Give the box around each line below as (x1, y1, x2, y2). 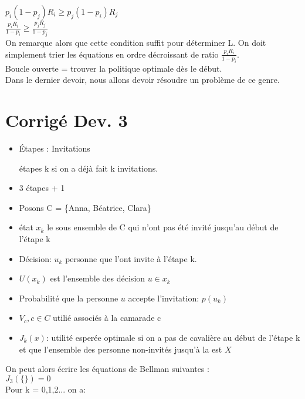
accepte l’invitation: (128, 291, 199, 304)
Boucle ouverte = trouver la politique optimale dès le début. (5, 62, 222, 74)
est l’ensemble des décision (50, 272, 145, 284)
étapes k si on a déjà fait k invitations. (19, 162, 158, 174)
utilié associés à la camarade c (53, 311, 161, 324)
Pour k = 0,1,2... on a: (5, 383, 86, 395)
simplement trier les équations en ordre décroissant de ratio (5, 48, 219, 60)
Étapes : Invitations (19, 142, 90, 154)
